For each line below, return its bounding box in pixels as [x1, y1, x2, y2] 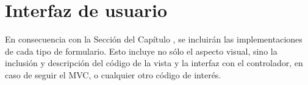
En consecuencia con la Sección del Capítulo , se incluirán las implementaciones [5, 33, 303, 46]
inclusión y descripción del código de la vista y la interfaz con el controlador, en [5, 56, 303, 69]
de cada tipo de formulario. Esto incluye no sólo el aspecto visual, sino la [5, 44, 278, 57]
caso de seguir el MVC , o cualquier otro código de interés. [5, 68, 221, 81]
